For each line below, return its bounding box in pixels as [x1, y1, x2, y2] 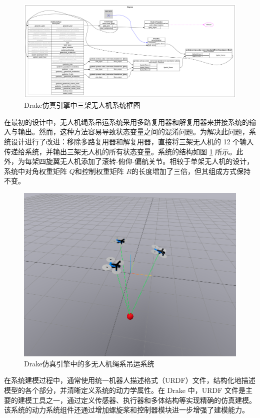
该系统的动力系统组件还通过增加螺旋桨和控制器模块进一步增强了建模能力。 [4, 404, 249, 415]
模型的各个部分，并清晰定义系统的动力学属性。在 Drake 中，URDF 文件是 [4, 384, 246, 395]
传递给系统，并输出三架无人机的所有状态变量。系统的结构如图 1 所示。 [4, 146, 236, 156]
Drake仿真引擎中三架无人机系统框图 [24, 100, 140, 110]
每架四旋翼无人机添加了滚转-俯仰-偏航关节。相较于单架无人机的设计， [24, 156, 254, 166]
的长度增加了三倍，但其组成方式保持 [131, 165, 251, 176]
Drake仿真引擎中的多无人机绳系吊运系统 [24, 358, 154, 368]
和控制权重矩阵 [74, 165, 124, 176]
